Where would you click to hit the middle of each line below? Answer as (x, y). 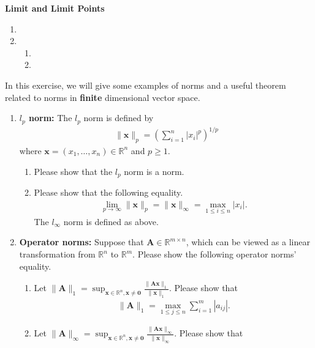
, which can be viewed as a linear (248, 242)
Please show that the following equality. (108, 192)
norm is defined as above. (111, 221)
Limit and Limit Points (55, 8)
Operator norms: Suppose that (82, 242)
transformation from (57, 254)
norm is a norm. (154, 171)
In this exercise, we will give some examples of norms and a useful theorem (146, 85)
